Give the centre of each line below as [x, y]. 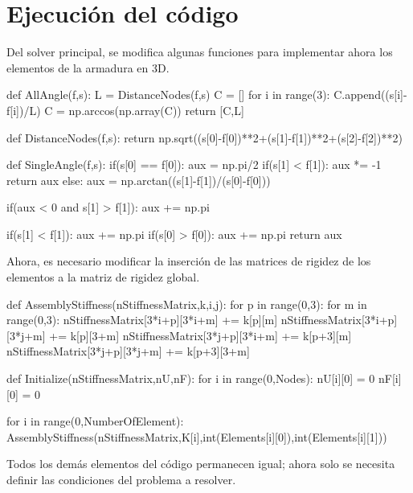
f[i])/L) [24, 110]
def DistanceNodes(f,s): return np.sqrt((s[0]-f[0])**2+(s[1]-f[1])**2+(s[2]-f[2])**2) [204, 137]
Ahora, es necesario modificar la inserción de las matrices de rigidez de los [189, 261]
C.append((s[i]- [370, 94]
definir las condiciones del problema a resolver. [121, 479]
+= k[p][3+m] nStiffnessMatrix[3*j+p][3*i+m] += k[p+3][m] [200, 335]
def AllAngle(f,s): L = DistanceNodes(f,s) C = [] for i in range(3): [168, 94]
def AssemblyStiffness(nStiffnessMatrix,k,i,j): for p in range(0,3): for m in [187, 304]
